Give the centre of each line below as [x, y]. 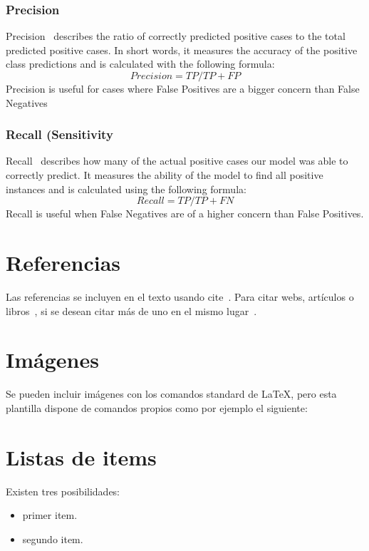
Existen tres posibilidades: [63, 491]
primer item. [50, 515]
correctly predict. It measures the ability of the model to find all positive [165, 175]
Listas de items [81, 457]
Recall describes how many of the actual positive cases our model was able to [177, 161]
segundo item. [53, 539]
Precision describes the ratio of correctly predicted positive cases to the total [176, 36]
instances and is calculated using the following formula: [126, 189]
